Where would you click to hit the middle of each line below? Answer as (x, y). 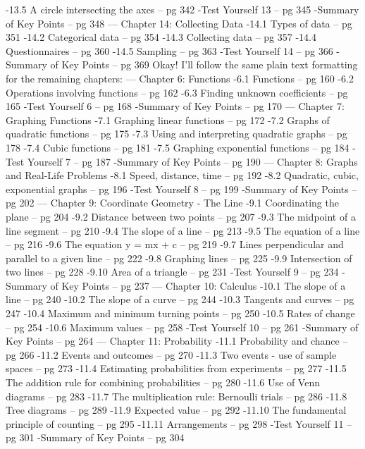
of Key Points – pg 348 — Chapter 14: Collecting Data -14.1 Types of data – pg (179, 23)
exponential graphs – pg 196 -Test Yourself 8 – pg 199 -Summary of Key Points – (181, 189)
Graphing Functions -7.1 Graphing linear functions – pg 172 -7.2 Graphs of (168, 119)
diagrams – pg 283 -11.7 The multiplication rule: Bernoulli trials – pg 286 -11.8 (177, 396)
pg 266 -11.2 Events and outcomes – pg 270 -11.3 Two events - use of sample (171, 354)
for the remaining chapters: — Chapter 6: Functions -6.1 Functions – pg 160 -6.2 (180, 78)
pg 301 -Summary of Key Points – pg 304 (95, 437)
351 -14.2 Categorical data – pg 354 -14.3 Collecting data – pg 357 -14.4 (161, 37)
